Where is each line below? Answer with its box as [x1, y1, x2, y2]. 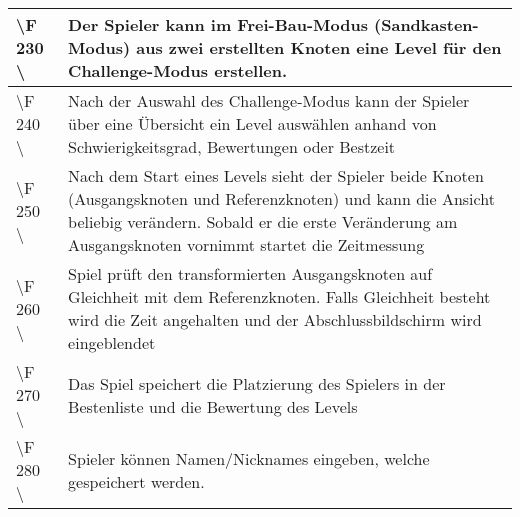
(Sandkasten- [374, 13, 479, 36]
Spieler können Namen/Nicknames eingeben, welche [68, 446, 430, 470]
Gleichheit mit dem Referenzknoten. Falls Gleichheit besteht [68, 285, 491, 308]
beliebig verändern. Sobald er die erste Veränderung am [68, 210, 458, 233]
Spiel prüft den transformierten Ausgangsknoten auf [68, 262, 433, 285]
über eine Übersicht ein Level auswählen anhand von [68, 112, 437, 135]
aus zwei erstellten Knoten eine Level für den [136, 36, 502, 59]
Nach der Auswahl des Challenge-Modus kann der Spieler [68, 89, 470, 112]
